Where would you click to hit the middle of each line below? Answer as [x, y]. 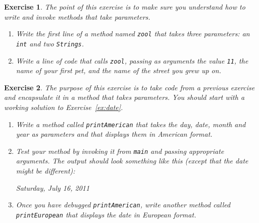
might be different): [45, 171]
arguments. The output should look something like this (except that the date [132, 161]
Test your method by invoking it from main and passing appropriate [120, 151]
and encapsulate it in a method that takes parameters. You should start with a [124, 97]
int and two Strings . [50, 43]
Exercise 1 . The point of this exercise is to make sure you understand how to [125, 7]
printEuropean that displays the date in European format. [106, 214]
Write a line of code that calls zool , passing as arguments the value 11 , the [132, 60]
